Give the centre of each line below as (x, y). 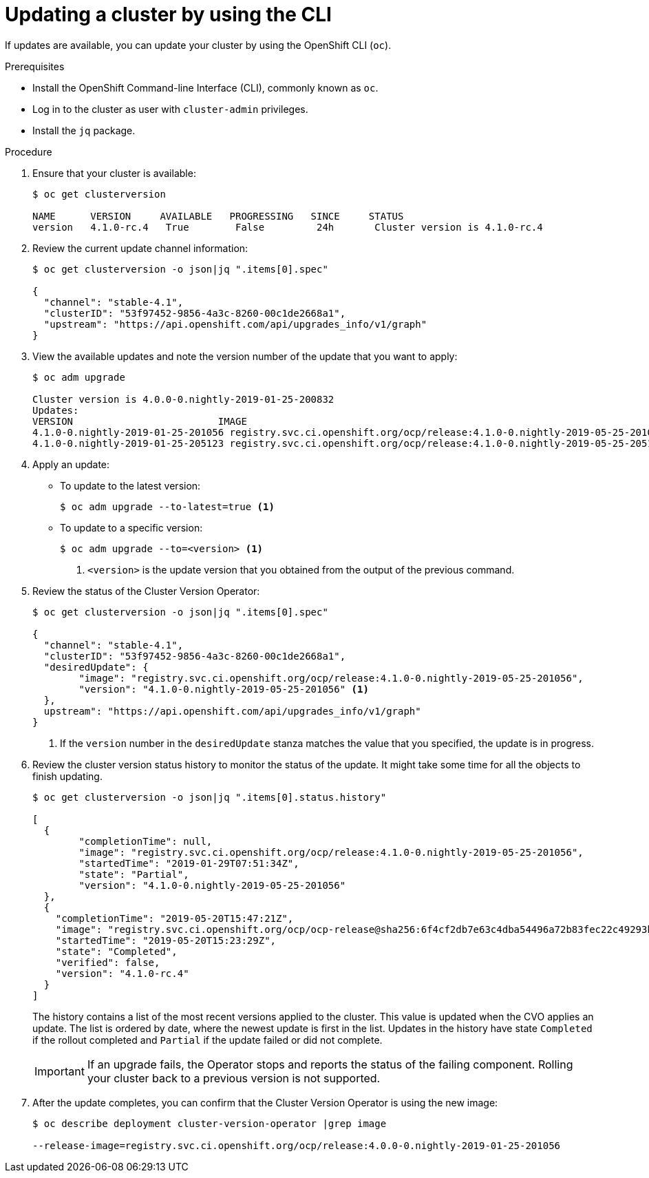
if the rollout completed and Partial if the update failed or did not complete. (208, 1040)
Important (60, 1071)
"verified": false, (108, 962)
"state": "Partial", (134, 874)
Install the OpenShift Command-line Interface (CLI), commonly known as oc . (205, 87)
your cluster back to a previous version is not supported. (234, 1078)
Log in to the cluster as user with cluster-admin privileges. (170, 109)
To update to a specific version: (131, 527)
